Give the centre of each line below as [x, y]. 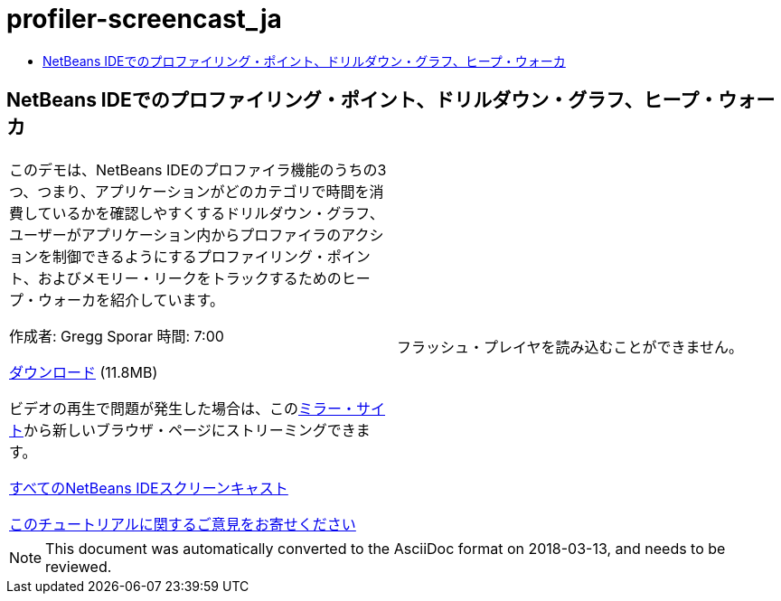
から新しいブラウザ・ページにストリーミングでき [190, 430]
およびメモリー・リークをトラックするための [189, 278]
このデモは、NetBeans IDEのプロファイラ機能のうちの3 [198, 169]
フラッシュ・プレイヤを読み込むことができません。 [570, 347]
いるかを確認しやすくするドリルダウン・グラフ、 [218, 213]
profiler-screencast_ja [144, 19]
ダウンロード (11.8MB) [84, 372]
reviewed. [79, 566]
